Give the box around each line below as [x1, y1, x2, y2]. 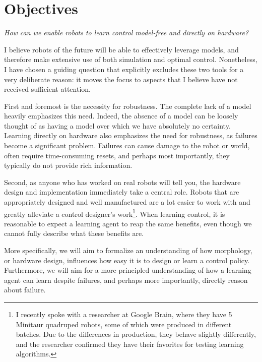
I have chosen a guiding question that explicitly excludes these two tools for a [4, 64, 244, 74]
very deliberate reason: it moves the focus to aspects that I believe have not [4, 74, 238, 84]
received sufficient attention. [4, 84, 91, 94]
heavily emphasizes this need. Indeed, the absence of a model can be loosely [4, 110, 238, 121]
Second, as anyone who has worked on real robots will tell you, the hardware [4, 176, 241, 187]
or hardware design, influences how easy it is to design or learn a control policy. [4, 255, 250, 265]
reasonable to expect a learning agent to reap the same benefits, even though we [4, 218, 252, 228]
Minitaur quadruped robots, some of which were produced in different [16, 319, 232, 329]
